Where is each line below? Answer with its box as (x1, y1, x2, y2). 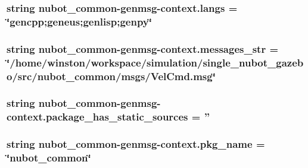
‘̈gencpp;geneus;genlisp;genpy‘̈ (7, 14, 152, 28)
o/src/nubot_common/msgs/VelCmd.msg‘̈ (7, 68, 216, 83)
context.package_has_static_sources (7, 109, 188, 124)
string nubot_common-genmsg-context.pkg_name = (7, 137, 265, 151)
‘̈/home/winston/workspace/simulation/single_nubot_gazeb (7, 55, 304, 69)
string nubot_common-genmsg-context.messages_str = (7, 41, 279, 56)
